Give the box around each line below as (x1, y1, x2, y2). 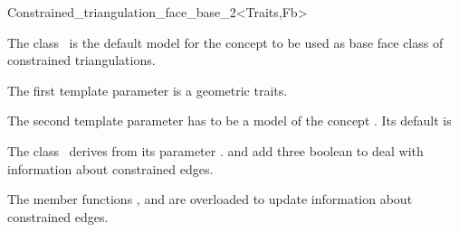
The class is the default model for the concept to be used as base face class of (7, 32, 444, 51)
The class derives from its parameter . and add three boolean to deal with (7, 141, 424, 160)
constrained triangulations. (7, 51, 156, 70)
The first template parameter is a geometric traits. (7, 80, 288, 99)
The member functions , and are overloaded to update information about (7, 190, 413, 209)
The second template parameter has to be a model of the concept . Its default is (7, 111, 452, 130)
